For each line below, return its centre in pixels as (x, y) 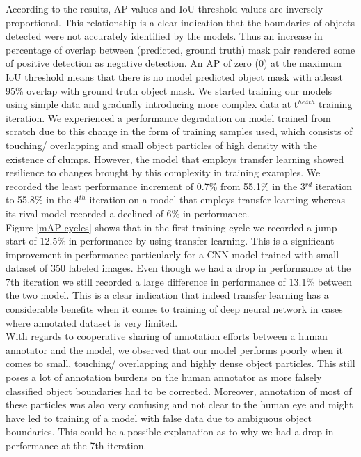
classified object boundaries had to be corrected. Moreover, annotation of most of (179, 390)
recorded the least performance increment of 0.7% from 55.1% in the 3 (155, 186)
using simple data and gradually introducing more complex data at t (152, 104)
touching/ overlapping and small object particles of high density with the (161, 145)
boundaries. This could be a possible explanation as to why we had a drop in (170, 432)
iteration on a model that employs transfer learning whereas (217, 200)
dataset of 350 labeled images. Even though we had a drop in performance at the (178, 268)
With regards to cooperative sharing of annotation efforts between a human (167, 336)
